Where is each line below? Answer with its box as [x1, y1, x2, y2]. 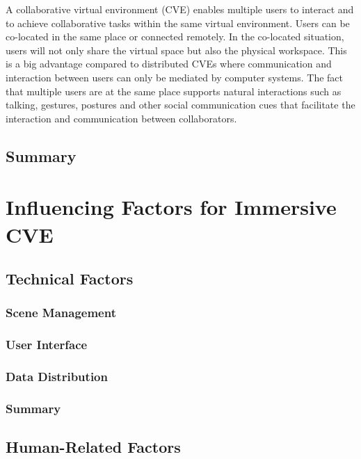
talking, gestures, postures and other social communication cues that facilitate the [6, 97, 355, 112]
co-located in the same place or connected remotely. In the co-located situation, [6, 29, 344, 44]
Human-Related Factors [6, 436, 181, 458]
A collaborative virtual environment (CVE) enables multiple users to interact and [6, 2, 354, 16]
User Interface [6, 336, 88, 353]
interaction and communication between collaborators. [6, 111, 237, 125]
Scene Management [6, 304, 116, 321]
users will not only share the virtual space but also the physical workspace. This [6, 42, 347, 57]
